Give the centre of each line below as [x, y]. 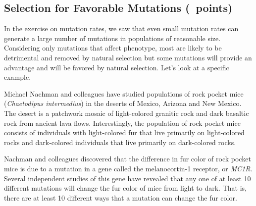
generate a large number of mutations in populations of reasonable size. [112, 38]
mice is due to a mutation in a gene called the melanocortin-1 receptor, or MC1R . [128, 168]
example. [18, 77]
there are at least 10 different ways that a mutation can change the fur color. [121, 197]
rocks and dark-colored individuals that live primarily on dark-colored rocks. [120, 142]
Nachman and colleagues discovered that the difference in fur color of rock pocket [128, 159]
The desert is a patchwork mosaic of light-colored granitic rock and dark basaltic [127, 113]
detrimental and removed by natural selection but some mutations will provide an [128, 57]
